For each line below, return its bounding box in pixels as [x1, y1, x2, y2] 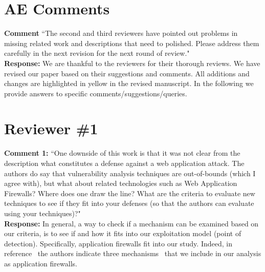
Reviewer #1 [4, 118, 98, 139]
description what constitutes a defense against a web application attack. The [4, 158, 245, 168]
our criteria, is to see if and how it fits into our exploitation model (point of [4, 228, 241, 239]
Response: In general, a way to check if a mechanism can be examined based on [4, 218, 259, 228]
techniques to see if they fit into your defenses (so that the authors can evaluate [4, 198, 254, 208]
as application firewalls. [4, 258, 77, 268]
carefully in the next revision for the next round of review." [4, 48, 190, 58]
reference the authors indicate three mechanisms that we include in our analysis [4, 248, 261, 259]
